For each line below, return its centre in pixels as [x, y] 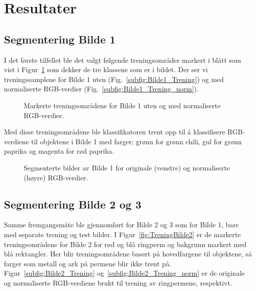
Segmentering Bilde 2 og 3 [73, 204]
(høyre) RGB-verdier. [56, 177]
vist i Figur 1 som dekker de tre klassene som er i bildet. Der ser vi [106, 69]
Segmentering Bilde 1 [60, 39]
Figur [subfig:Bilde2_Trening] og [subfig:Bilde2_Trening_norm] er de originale [124, 273]
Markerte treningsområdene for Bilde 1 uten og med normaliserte [122, 105]
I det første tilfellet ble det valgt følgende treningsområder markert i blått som [123, 60]
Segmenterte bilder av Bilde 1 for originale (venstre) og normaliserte [127, 167]
